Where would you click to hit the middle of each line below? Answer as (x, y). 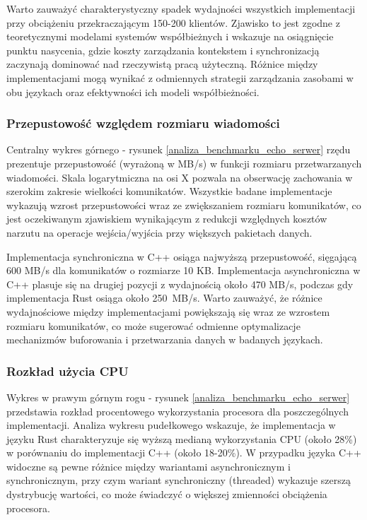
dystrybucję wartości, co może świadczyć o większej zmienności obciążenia (167, 494)
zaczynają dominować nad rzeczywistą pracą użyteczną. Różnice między (162, 64)
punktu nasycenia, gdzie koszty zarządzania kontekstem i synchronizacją (163, 50)
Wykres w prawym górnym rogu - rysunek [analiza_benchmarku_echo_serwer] (178, 397)
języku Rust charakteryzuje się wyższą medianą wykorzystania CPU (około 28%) (182, 438)
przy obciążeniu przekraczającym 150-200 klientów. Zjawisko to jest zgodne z (173, 22)
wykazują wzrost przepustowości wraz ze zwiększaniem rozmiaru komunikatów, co (184, 205)
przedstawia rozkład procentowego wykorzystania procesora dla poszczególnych (177, 411)
